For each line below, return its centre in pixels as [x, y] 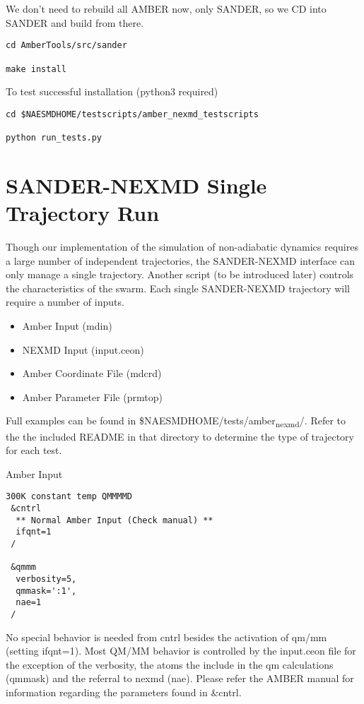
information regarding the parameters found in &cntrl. [124, 692]
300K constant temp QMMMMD [69, 497]
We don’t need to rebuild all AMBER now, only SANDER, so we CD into [166, 8]
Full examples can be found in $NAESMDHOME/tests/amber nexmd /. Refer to [176, 422]
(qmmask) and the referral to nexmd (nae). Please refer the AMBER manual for [180, 678]
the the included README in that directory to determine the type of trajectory [180, 436]
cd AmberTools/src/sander [66, 46]
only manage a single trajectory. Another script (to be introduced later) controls [180, 274]
